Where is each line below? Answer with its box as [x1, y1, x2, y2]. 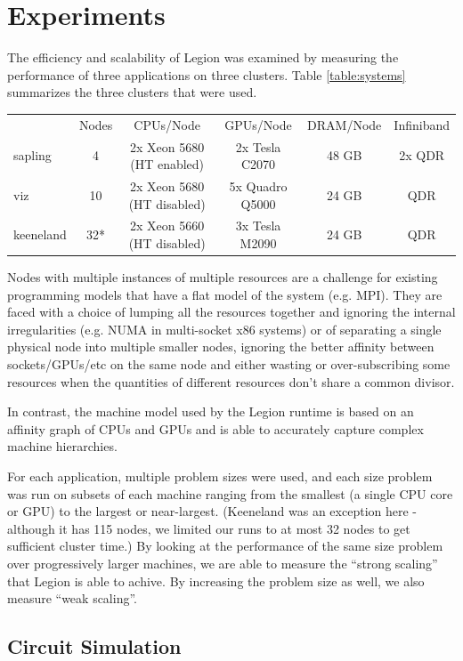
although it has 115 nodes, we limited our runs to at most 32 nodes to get [7, 519, 410, 537]
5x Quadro [229, 176, 288, 195]
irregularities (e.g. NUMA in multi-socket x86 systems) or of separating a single [7, 319, 442, 338]
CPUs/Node [134, 115, 200, 133]
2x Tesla [235, 137, 281, 156]
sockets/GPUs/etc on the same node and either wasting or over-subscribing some [7, 355, 451, 374]
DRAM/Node [307, 115, 382, 133]
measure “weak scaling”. [7, 589, 137, 608]
